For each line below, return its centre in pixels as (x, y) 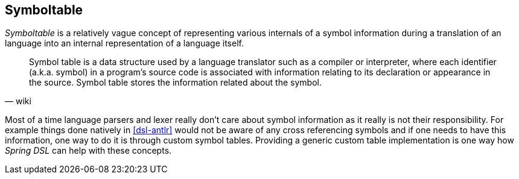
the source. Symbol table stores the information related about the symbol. (175, 83)
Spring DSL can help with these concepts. (88, 151)
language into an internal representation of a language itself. (124, 43)
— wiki (18, 101)
